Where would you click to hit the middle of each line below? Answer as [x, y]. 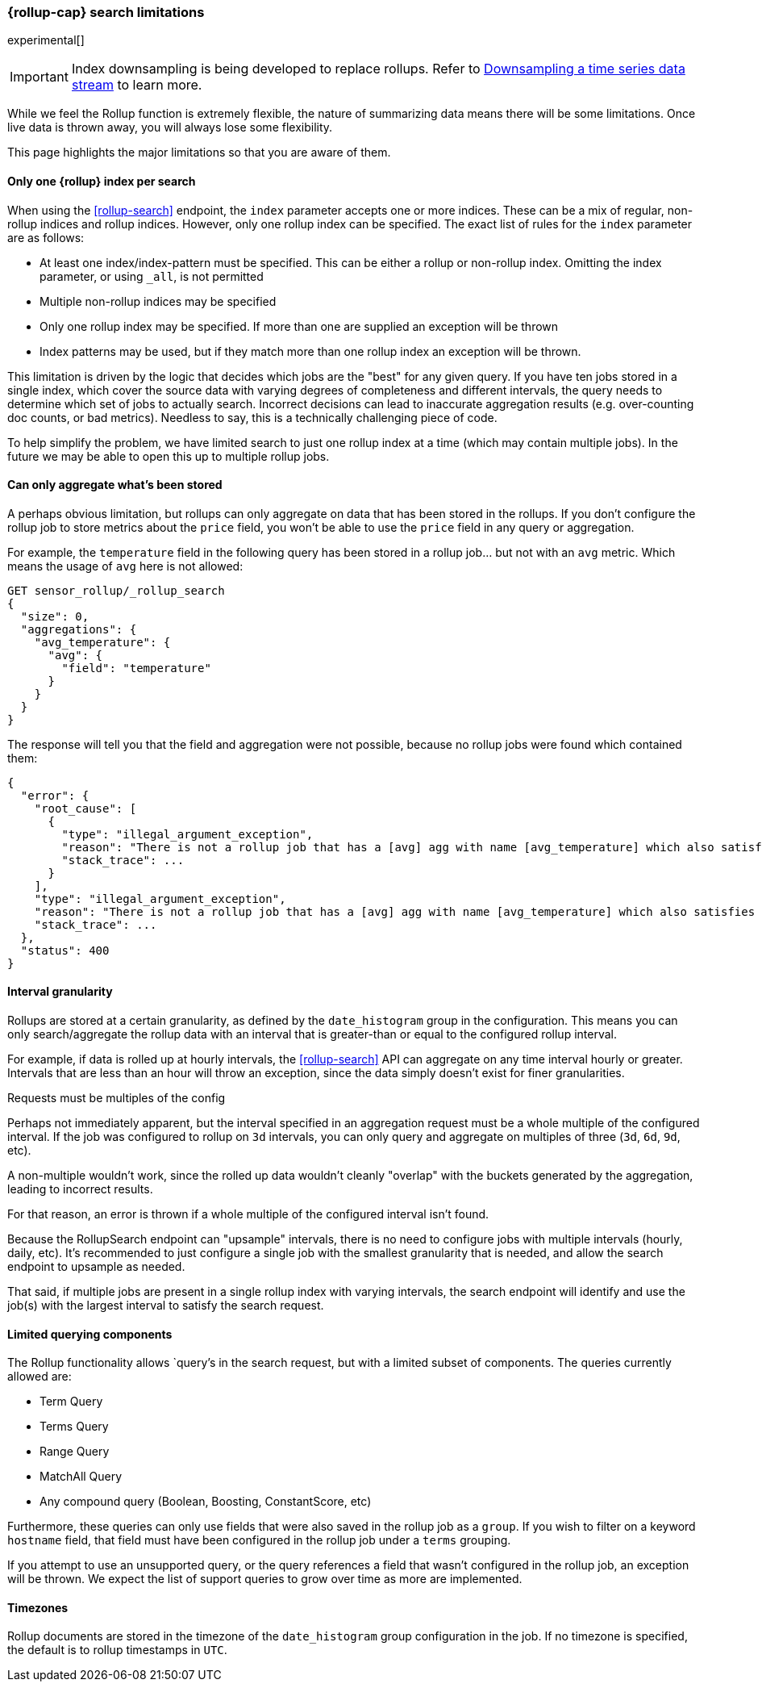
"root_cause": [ [85, 808]
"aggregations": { [79, 629]
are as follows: [46, 237]
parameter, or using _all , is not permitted [152, 276]
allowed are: [40, 1377]
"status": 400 [65, 950]
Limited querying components [90, 1334]
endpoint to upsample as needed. [96, 1267]
